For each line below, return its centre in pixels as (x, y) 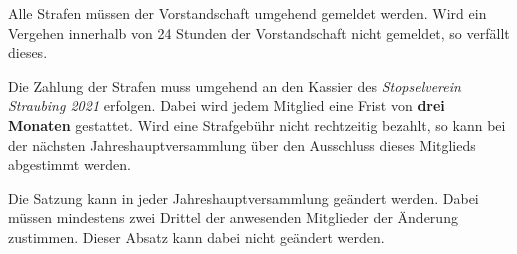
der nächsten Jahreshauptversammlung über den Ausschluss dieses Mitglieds (242, 144)
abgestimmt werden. (69, 164)
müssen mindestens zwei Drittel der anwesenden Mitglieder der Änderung (233, 217)
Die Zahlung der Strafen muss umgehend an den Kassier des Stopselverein (234, 85)
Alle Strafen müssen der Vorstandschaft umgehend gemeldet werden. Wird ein (247, 13)
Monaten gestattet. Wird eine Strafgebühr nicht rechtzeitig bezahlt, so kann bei (257, 124)
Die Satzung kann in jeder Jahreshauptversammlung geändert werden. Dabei (243, 197)
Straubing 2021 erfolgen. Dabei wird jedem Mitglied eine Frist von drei (226, 105)
